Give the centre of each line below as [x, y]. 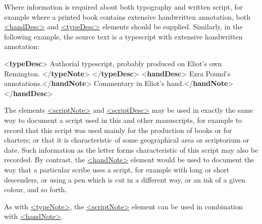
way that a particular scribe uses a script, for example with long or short [117, 169]
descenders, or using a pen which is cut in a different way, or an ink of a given [125, 179]
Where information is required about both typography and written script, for [124, 7]
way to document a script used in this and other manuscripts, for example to [123, 120]
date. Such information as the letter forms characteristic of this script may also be [131, 149]
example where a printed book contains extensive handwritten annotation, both [127, 16]
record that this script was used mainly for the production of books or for [118, 130]
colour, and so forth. [36, 189]
